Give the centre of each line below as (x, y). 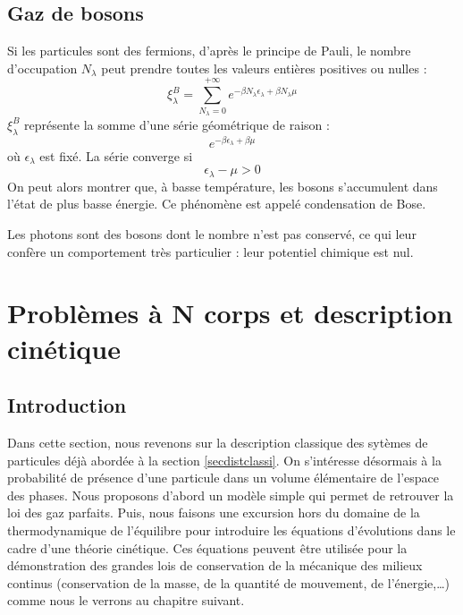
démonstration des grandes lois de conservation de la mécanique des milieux (215, 565)
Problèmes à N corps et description (230, 313)
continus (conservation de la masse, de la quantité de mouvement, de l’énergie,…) (229, 582)
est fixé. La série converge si (116, 155)
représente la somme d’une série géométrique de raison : (177, 124)
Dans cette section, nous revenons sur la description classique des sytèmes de (218, 442)
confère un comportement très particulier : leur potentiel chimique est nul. (210, 251)
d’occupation (42, 68)
